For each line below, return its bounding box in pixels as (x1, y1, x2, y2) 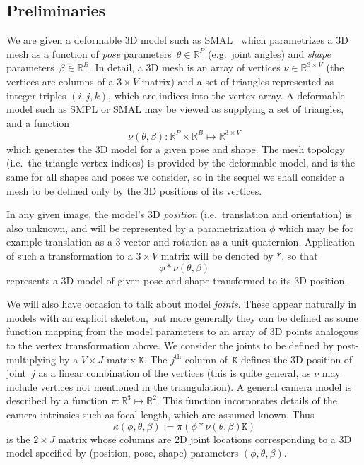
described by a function (6, 393, 108, 408)
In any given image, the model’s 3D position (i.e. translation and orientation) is (6, 207, 353, 222)
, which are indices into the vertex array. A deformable (108, 87, 345, 102)
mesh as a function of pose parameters (6, 46, 172, 61)
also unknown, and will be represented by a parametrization (6, 220, 266, 235)
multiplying (6, 351, 57, 366)
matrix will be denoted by (160, 248, 274, 263)
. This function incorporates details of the (156, 393, 337, 408)
